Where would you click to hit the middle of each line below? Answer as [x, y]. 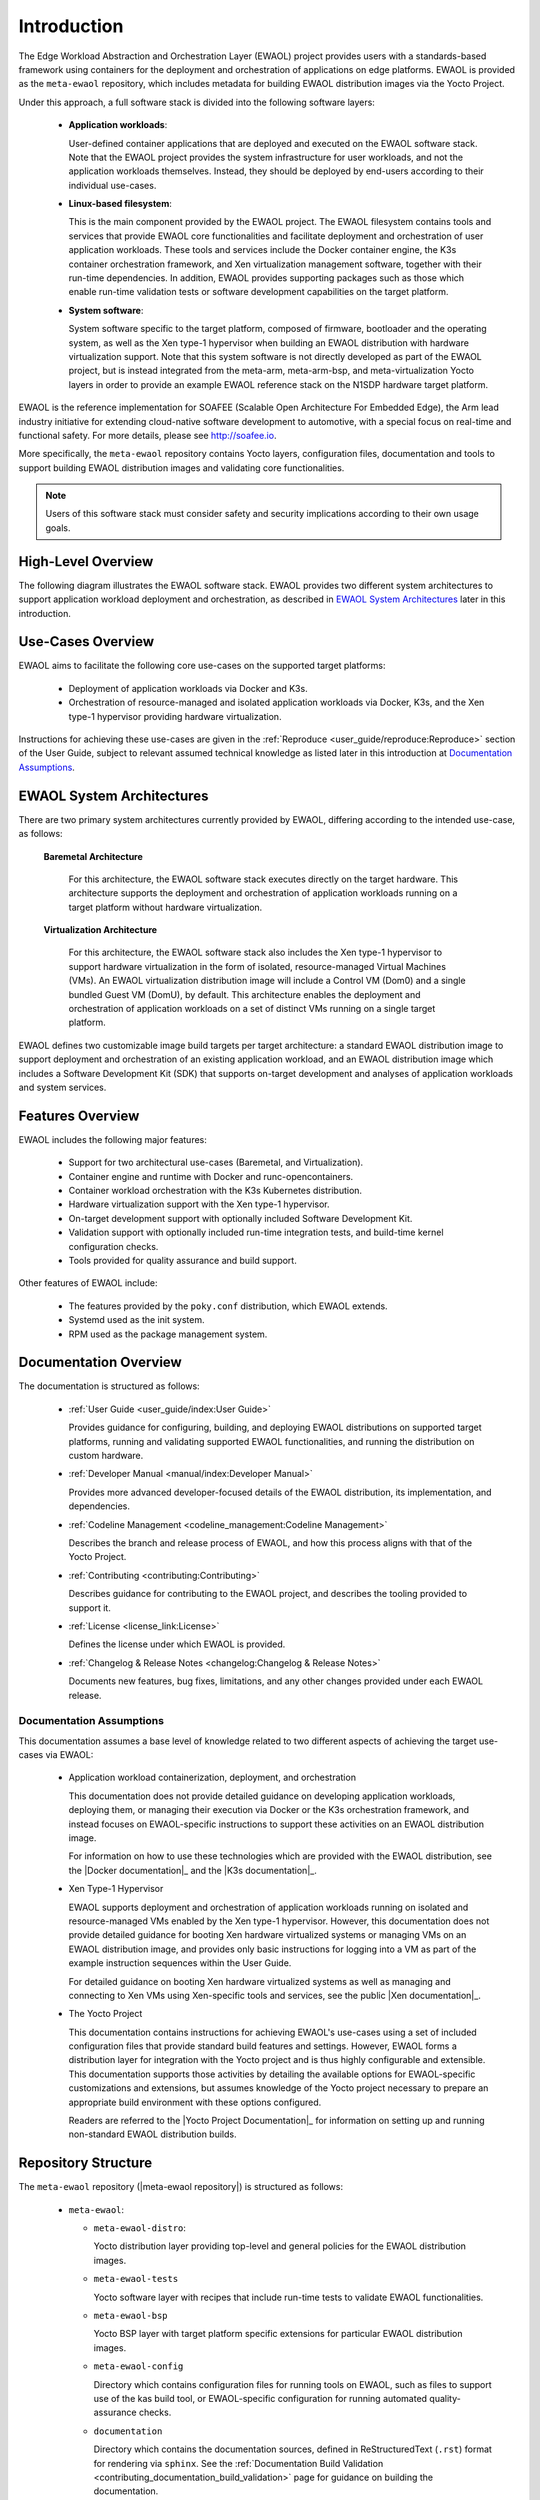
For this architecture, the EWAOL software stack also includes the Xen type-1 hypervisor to [255, 952]
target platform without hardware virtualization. [165, 907]
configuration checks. [113, 1246]
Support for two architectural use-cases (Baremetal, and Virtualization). [216, 1162]
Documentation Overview [100, 1362]
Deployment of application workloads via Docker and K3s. [188, 688]
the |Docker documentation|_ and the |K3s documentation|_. [192, 1870]
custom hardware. [106, 1456]
